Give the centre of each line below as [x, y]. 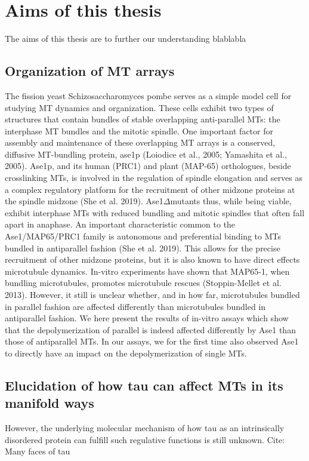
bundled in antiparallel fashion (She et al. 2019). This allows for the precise [143, 248]
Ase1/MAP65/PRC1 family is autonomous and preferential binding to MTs [143, 236]
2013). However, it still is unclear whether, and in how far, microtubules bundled [152, 295]
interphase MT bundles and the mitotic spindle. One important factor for [139, 130]
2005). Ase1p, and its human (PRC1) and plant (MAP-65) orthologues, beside [148, 166]
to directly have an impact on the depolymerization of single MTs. [126, 353]
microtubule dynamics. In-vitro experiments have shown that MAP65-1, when [147, 271]
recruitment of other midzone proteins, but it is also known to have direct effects [152, 259]
